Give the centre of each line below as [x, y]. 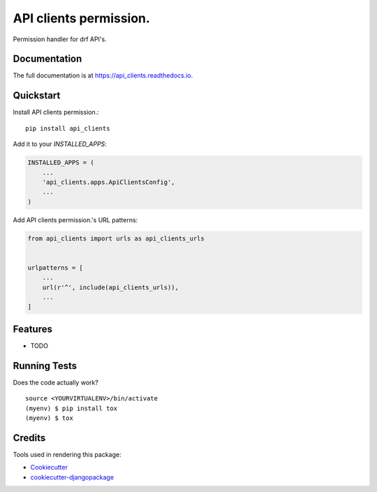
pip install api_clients [68, 128]
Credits [29, 438]
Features [32, 329]
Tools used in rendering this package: [67, 454]
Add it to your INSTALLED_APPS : [60, 144]
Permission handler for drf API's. [60, 39]
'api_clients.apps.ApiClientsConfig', [109, 182]
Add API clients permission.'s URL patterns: [75, 219]
